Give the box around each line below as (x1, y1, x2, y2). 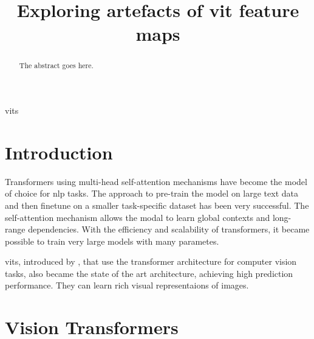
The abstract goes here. (19, 60, 94, 71)
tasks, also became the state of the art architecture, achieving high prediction (5, 267, 293, 279)
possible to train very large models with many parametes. (5, 234, 219, 247)
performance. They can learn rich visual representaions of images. (5, 279, 249, 292)
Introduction (5, 139, 113, 164)
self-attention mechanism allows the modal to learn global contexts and (5, 211, 270, 223)
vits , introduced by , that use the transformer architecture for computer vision (5, 255, 297, 268)
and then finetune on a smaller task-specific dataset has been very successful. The (5, 198, 309, 211)
